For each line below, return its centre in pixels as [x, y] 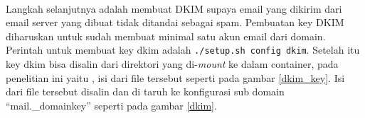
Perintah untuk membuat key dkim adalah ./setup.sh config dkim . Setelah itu [183, 50]
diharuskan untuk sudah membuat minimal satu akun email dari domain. [166, 36]
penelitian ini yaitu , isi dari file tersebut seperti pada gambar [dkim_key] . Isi [175, 77]
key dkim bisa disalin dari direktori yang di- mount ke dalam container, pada [172, 64]
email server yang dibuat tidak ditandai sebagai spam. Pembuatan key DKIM [175, 22]
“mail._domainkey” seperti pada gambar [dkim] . [111, 105]
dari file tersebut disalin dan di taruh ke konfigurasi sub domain [145, 92]
